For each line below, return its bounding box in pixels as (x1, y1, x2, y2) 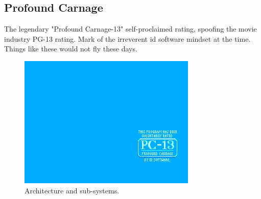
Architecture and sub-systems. (25, 185, 120, 195)
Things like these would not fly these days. (4, 43, 137, 54)
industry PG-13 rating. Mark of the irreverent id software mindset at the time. (4, 33, 251, 44)
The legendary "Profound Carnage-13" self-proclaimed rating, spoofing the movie (4, 23, 257, 34)
